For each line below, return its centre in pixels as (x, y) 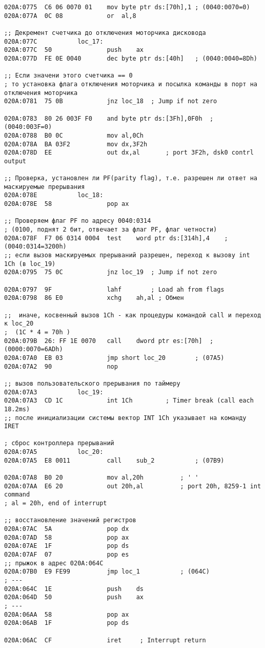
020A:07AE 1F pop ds (67, 546)
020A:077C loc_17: (54, 41)
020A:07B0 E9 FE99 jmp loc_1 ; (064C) (107, 572)
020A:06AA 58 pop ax (67, 614)
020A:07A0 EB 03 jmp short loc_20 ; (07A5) (114, 358)
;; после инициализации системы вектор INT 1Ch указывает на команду (125, 418)
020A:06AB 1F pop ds (67, 623)
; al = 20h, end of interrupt (56, 503)
